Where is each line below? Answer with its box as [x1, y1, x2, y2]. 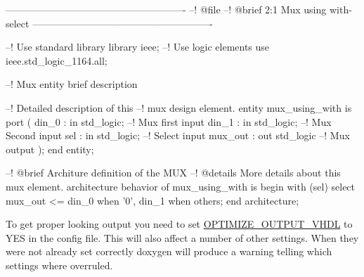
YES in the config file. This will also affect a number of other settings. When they [6, 230, 359, 245]
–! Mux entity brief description [6, 77, 138, 91]
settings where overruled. [6, 257, 113, 272]
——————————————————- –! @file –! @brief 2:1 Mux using [6, 2, 327, 16]
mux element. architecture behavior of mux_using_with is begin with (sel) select [6, 179, 356, 193]
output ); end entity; [6, 141, 94, 156]
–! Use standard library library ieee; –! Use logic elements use [6, 39, 270, 54]
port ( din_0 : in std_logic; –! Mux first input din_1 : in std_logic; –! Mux [6, 114, 332, 129]
